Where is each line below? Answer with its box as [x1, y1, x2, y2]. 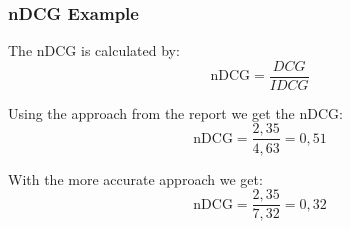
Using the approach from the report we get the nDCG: [8, 102, 343, 123]
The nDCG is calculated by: [8, 40, 180, 61]
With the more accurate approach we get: [8, 168, 263, 189]
